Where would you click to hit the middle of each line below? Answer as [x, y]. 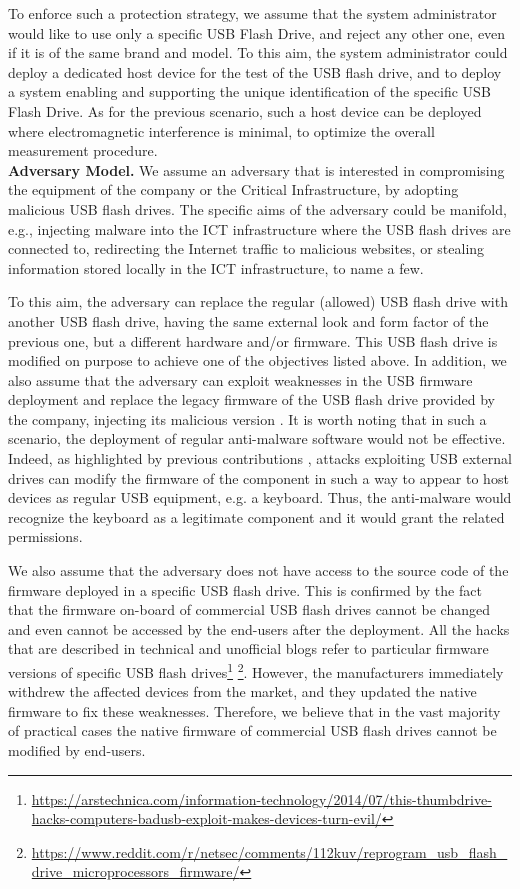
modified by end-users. [77, 750]
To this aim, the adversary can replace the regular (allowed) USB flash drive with [258, 301]
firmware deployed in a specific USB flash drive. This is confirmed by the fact [245, 589]
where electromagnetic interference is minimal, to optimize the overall [221, 130]
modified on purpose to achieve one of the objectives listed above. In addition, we [257, 360]
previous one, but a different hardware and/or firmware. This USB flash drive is [253, 340]
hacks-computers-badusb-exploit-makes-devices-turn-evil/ [206, 818]
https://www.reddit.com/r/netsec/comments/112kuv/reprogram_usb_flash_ [269, 851]
